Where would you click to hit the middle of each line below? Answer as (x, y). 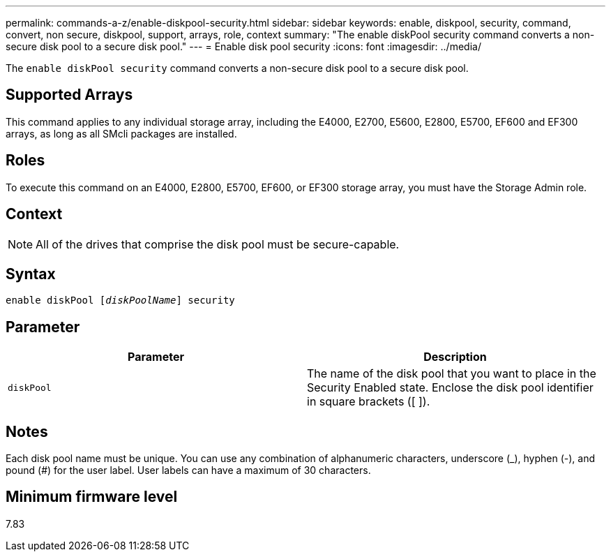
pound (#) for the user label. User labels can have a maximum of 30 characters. (188, 470)
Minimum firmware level (92, 497)
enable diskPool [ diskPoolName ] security (120, 300)
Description (455, 357)
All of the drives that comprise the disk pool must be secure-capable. (218, 244)
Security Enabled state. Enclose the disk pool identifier (450, 388)
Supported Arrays (69, 95)
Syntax (31, 274)
